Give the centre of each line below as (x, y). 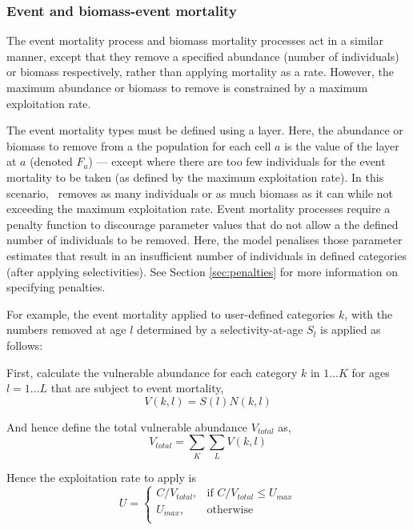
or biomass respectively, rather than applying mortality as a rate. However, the (200, 72)
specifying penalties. (56, 287)
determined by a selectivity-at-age (220, 329)
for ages (371, 372)
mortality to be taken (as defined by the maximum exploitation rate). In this (195, 177)
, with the (369, 313)
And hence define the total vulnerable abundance (127, 426)
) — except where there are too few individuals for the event (237, 161)
